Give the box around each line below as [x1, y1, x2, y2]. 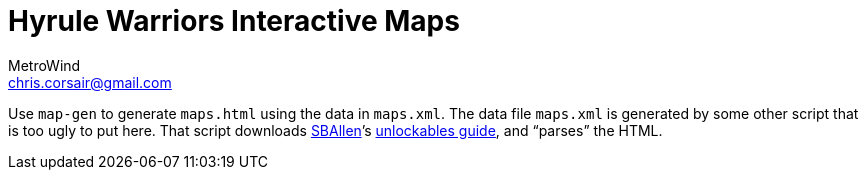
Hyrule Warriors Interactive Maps [8, 4, 460, 38]
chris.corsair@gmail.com [8, 73, 172, 91]
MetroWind [8, 56, 81, 74]
